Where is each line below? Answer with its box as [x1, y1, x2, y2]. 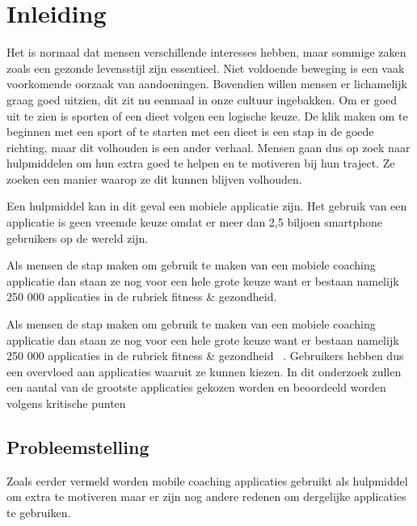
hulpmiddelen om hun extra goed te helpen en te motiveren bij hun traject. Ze [6, 155, 395, 172]
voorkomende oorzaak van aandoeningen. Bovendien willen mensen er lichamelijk [6, 75, 407, 92]
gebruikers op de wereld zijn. [6, 229, 149, 246]
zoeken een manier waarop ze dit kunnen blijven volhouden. [6, 170, 302, 187]
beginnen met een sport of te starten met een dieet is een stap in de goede [6, 123, 374, 140]
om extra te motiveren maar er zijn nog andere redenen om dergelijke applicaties [6, 488, 406, 505]
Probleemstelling [6, 434, 150, 459]
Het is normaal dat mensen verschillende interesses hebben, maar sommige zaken [6, 44, 406, 61]
